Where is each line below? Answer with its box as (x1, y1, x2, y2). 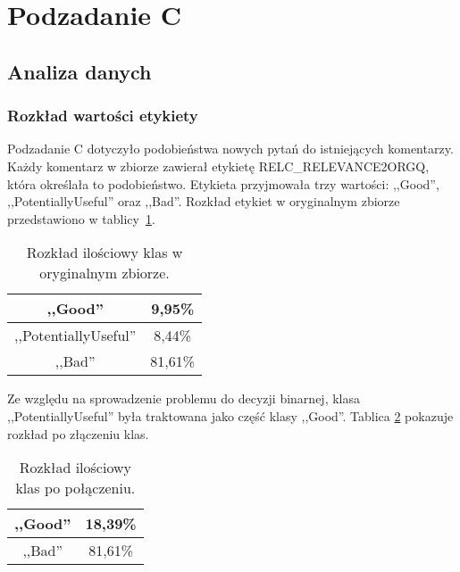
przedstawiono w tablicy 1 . (7, 209, 155, 228)
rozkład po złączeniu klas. (7, 424, 149, 443)
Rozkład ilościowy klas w (26, 242, 183, 263)
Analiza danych (7, 57, 152, 85)
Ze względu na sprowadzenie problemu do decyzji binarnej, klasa (7, 389, 360, 408)
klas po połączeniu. (15, 477, 136, 499)
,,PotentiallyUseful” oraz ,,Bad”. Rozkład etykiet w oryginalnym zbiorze (7, 192, 400, 211)
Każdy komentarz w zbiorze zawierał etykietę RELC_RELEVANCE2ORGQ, (7, 156, 430, 175)
